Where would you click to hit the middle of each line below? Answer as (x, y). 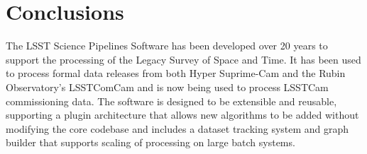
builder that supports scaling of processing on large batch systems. (150, 142)
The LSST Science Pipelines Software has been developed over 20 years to (167, 46)
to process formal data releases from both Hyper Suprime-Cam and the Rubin (176, 73)
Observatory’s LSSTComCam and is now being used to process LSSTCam (167, 87)
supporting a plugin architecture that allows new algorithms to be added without (182, 115)
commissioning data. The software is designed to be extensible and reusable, (171, 101)
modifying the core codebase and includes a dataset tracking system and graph (177, 128)
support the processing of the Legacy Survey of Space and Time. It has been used (183, 59)
